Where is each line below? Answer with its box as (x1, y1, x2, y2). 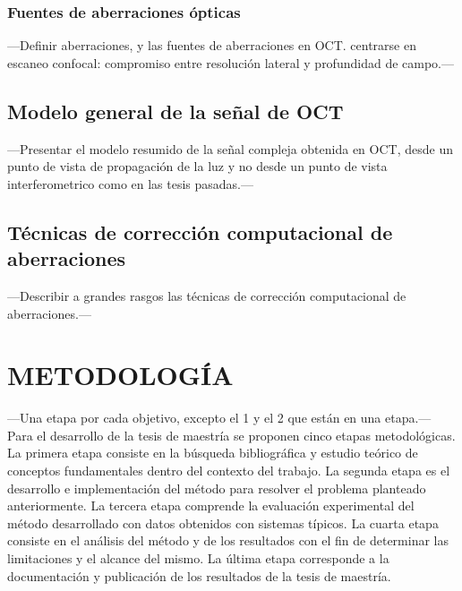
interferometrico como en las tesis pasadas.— (7, 174, 254, 193)
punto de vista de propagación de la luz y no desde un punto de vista (7, 157, 388, 176)
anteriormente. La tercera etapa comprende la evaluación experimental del (7, 496, 415, 515)
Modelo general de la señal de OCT (7, 97, 344, 124)
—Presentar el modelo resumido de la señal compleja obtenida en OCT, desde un (7, 139, 453, 158)
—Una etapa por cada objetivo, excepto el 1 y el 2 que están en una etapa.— (7, 408, 432, 427)
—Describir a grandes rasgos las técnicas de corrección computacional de (7, 286, 406, 304)
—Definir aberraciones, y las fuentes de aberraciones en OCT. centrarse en (7, 36, 416, 55)
